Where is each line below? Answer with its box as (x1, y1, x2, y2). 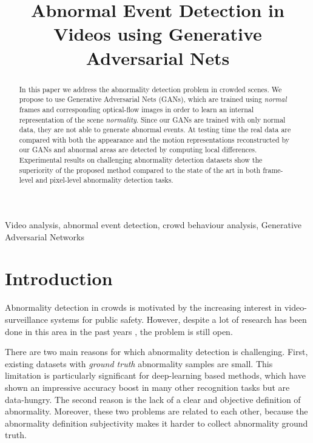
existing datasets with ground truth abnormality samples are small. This (5, 357, 273, 370)
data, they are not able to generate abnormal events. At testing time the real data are (19, 124, 291, 135)
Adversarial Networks (5, 230, 84, 243)
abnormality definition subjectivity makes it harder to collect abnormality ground (5, 416, 308, 429)
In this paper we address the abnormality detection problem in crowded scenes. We (19, 84, 282, 94)
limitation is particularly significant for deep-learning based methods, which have (5, 369, 306, 382)
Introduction (5, 266, 113, 291)
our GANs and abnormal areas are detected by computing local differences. (19, 144, 257, 155)
